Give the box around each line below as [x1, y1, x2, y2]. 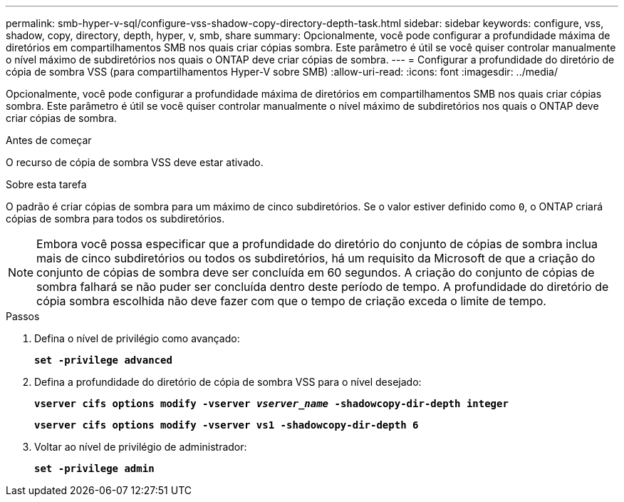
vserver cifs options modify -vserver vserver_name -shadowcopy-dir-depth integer [34, 398, 509, 409]
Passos [6, 310, 40, 322]
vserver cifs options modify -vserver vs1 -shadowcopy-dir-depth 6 [34, 419, 419, 431]
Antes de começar [6, 134, 92, 146]
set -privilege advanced [34, 354, 172, 366]
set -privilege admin [34, 463, 155, 474]
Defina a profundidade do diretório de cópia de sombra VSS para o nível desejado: [34, 376, 422, 388]
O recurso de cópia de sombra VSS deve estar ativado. [6, 156, 264, 168]
